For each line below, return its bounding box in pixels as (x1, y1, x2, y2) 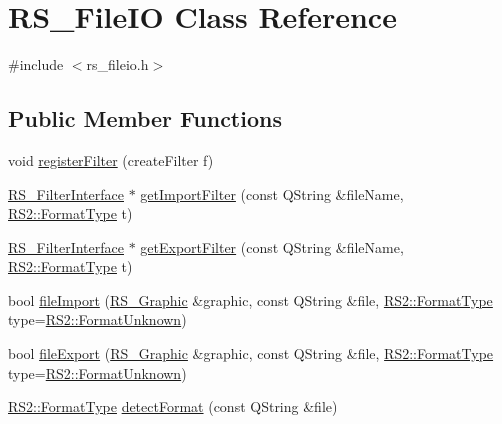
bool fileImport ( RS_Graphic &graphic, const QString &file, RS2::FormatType (8, 289, 493, 310)
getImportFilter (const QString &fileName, (140, 183, 404, 204)
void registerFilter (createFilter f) (8, 149, 214, 170)
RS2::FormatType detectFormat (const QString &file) (8, 396, 338, 417)
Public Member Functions (8, 103, 282, 134)
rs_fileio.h (86, 54, 149, 75)
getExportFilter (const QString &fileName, (140, 236, 404, 257)
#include (8, 54, 64, 75)
